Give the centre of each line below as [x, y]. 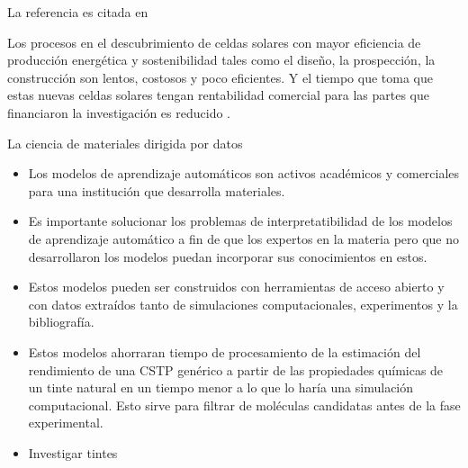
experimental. [66, 423]
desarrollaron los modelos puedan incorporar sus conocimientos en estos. [228, 256]
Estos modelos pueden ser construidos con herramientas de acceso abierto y [236, 287]
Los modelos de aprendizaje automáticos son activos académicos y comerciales [244, 173]
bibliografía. [61, 322]
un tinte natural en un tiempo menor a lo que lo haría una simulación [221, 387]
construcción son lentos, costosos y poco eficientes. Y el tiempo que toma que [220, 77]
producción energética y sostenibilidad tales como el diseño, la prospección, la [221, 60]
